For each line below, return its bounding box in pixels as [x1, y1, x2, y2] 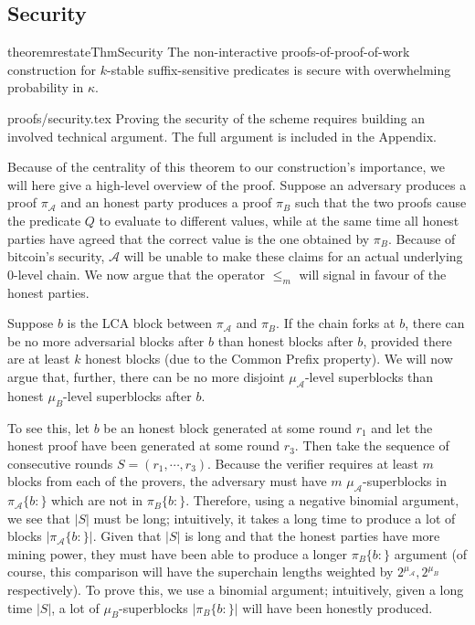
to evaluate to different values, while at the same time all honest [99, 210, 459, 229]
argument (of [394, 544, 468, 563]
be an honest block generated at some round [103, 418, 352, 437]
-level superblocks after [63, 386, 192, 405]
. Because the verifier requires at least [207, 453, 418, 472]
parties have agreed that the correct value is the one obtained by [7, 228, 370, 248]
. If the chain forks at [276, 313, 396, 333]
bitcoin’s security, [7, 247, 105, 266]
